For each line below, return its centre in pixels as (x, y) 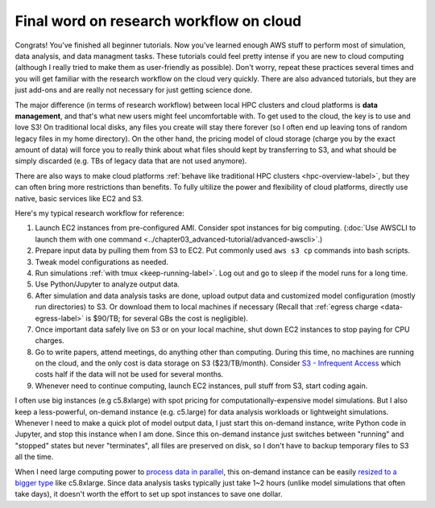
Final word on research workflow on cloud (158, 21)
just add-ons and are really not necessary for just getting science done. (134, 90)
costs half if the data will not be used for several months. (129, 374)
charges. (50, 341)
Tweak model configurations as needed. (102, 262)
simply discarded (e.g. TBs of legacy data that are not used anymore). (131, 161)
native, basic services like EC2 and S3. (79, 198)
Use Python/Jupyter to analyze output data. (108, 284)
